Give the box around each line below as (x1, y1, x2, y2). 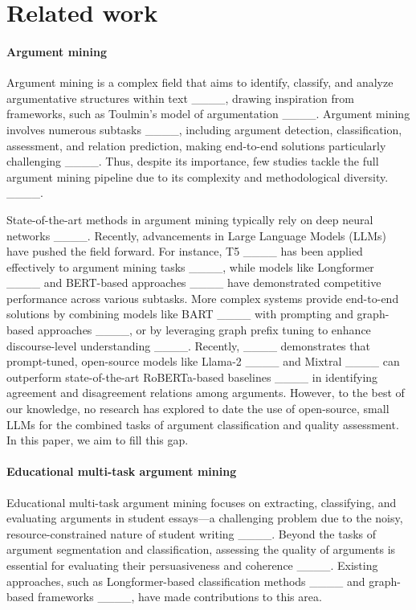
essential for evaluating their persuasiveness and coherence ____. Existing (6, 557, 378, 573)
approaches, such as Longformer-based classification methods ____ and (6, 572, 365, 589)
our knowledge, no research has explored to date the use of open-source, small (6, 400, 389, 417)
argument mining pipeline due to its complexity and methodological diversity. (6, 168, 389, 185)
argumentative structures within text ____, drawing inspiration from (6, 89, 354, 106)
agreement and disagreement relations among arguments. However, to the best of (6, 384, 405, 401)
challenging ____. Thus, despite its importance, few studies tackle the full (6, 153, 379, 170)
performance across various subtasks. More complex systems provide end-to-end (6, 289, 399, 306)
